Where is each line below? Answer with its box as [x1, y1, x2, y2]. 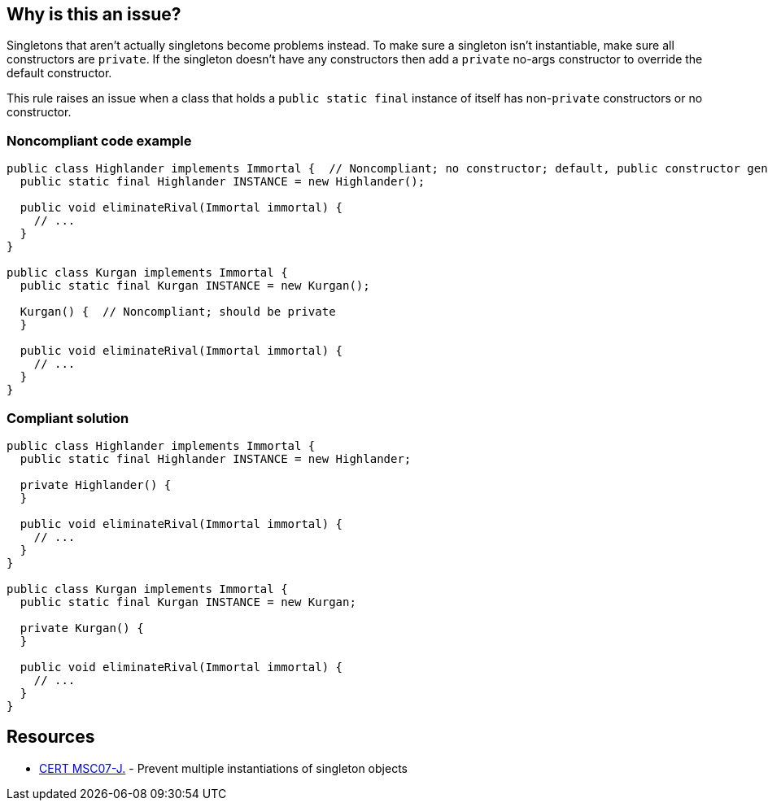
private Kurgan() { [20, 621, 144, 635]
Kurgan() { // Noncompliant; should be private [20, 305, 336, 319]
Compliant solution [7, 409, 129, 426]
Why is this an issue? [7, 4, 181, 24]
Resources [7, 726, 95, 748]
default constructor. [7, 66, 112, 81]
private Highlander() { [20, 478, 172, 491]
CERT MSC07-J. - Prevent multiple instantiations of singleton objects [39, 761, 408, 775]
